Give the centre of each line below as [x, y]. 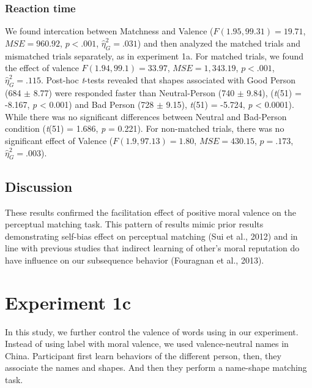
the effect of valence [42, 68]
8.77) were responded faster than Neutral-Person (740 [134, 92]
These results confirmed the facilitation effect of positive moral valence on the [150, 212]
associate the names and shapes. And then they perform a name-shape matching [156, 367]
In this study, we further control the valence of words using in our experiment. [152, 331]
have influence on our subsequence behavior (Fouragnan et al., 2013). [135, 260]
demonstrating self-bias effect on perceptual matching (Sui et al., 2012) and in [151, 236]
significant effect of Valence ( [59, 140]
